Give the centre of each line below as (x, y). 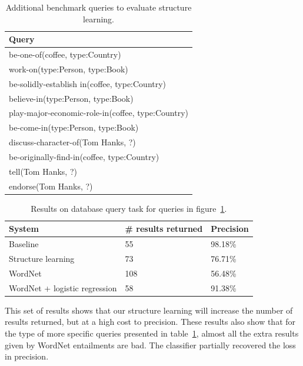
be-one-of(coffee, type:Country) (65, 54)
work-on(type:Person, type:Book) (69, 69)
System (24, 229)
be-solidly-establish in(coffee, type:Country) (88, 83)
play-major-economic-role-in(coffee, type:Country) (99, 113)
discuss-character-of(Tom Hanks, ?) (72, 142)
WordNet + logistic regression (63, 287)
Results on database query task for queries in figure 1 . (129, 208)
